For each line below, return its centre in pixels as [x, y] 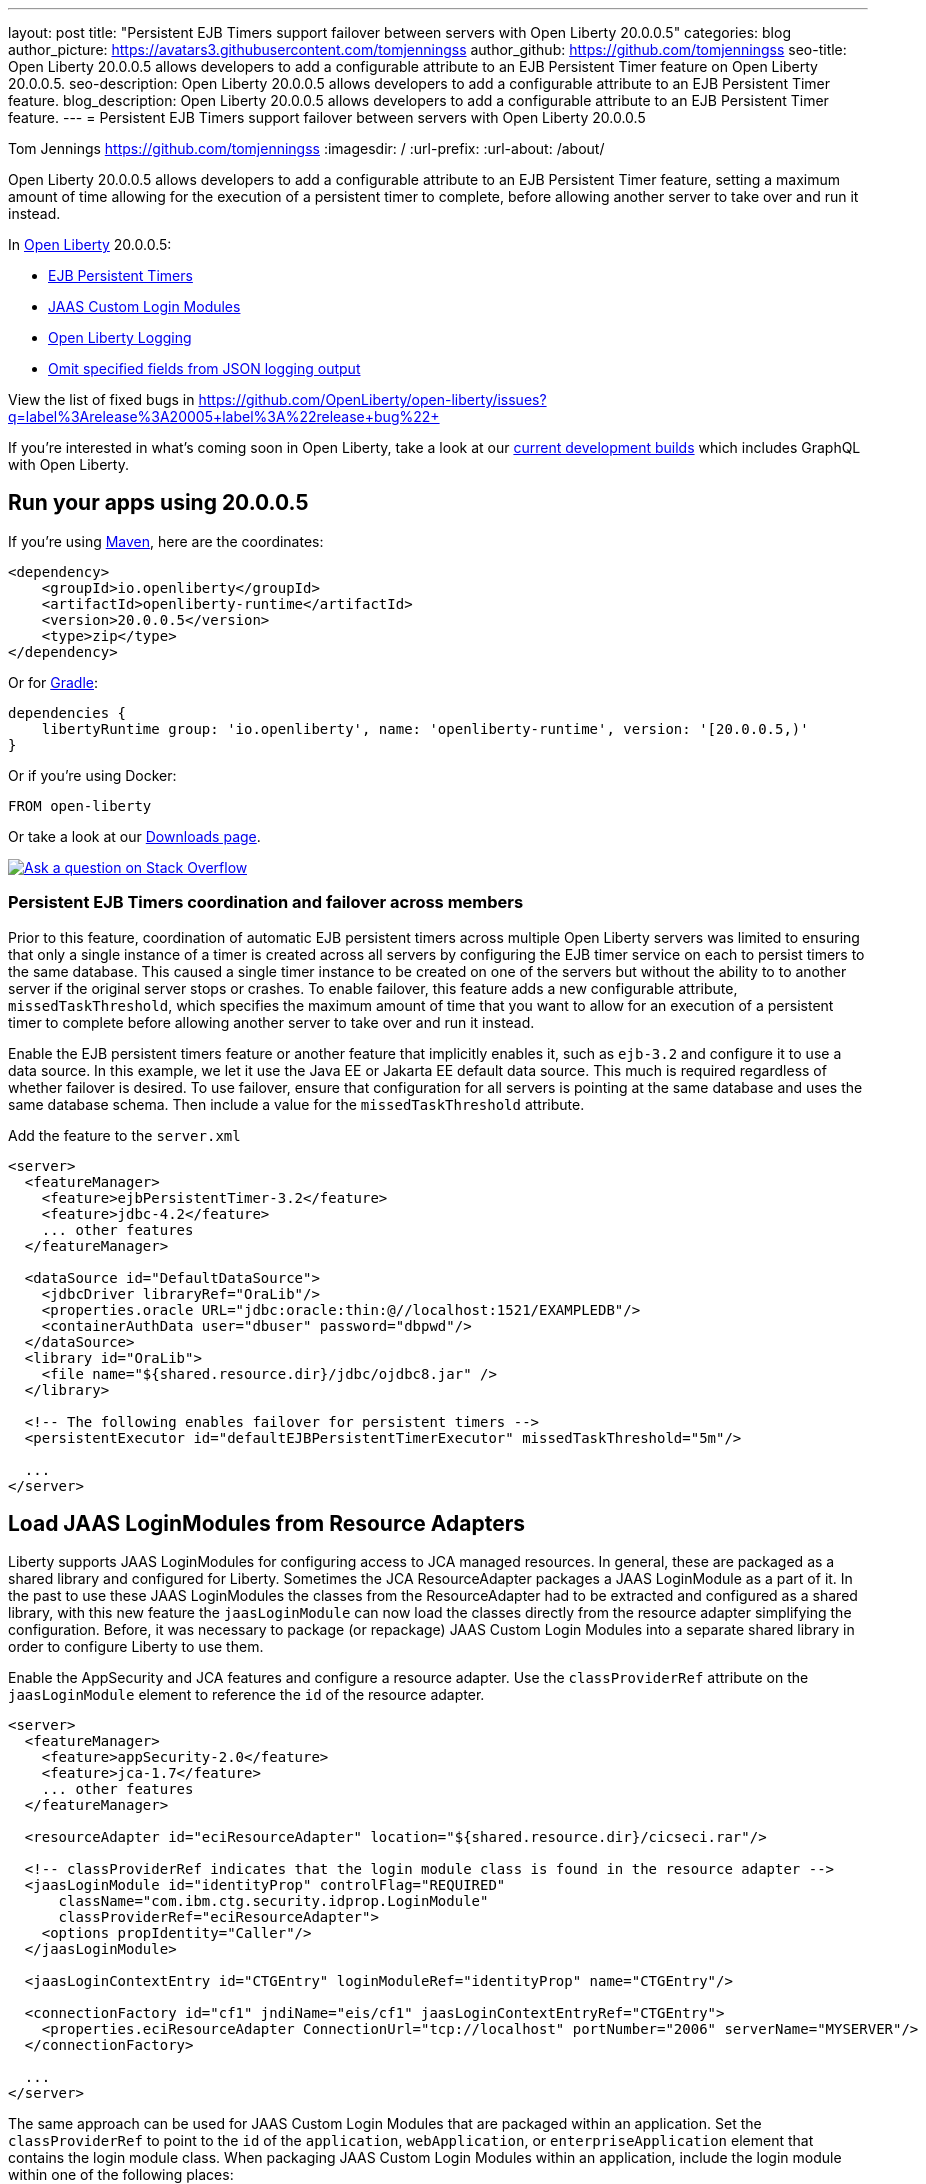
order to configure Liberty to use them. [136, 1647]
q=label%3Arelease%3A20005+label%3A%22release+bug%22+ [224, 416]
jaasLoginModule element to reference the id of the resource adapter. [246, 1695]
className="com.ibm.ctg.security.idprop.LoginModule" [273, 1901]
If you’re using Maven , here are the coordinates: [166, 541]
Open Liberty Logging [120, 337]
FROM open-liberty [80, 805]
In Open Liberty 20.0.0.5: [90, 244]
